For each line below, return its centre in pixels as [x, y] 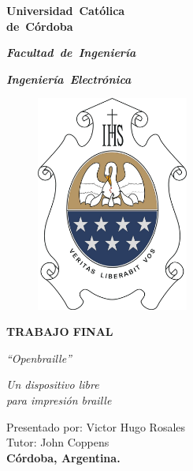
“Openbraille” [39, 358]
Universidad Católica [66, 10]
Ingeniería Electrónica [69, 79]
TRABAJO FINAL [60, 332]
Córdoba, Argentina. [63, 457]
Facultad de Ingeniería [71, 53]
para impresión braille [59, 400]
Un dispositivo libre [53, 384]
